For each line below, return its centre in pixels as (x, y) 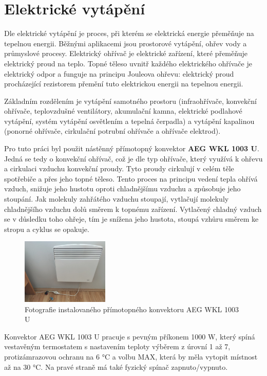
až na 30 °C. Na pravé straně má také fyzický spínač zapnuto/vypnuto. (116, 366)
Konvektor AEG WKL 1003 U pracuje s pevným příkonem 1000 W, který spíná (130, 336)
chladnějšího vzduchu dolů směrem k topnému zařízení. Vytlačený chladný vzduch (133, 209)
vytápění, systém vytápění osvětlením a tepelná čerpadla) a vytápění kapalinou (129, 121)
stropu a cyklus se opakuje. (47, 229)
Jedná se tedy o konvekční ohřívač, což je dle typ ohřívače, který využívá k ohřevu (133, 158)
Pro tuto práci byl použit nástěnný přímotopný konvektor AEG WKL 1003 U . (132, 148)
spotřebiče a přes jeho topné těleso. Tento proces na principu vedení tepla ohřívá (131, 178)
